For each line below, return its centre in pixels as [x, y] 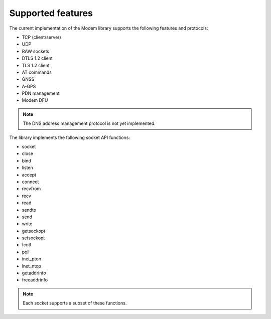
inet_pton [31, 259]
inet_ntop [31, 266]
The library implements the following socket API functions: [70, 137]
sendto [29, 210]
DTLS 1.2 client [37, 58]
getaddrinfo [34, 273]
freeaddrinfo [35, 280]
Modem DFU [35, 100]
